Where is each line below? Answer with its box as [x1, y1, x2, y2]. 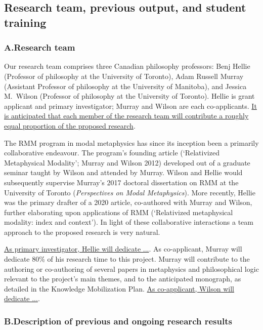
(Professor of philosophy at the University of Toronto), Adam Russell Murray [4, 70, 244, 81]
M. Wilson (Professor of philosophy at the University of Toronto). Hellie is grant [4, 91, 255, 101]
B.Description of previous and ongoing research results [4, 314, 232, 327]
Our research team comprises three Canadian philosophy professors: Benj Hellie [4, 61, 250, 71]
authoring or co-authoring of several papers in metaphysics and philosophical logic [4, 263, 259, 274]
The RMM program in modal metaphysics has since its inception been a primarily [4, 137, 259, 148]
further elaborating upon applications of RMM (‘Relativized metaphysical [4, 207, 233, 217]
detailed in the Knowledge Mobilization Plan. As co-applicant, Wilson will [4, 283, 234, 294]
